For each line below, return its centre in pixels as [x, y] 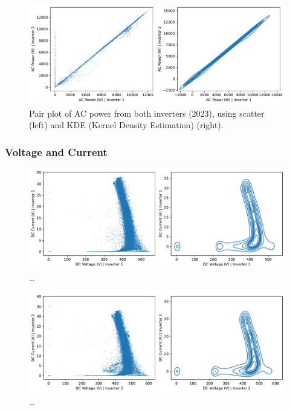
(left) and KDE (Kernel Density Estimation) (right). [126, 125]
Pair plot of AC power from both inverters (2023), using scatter [147, 113]
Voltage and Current [56, 151]
